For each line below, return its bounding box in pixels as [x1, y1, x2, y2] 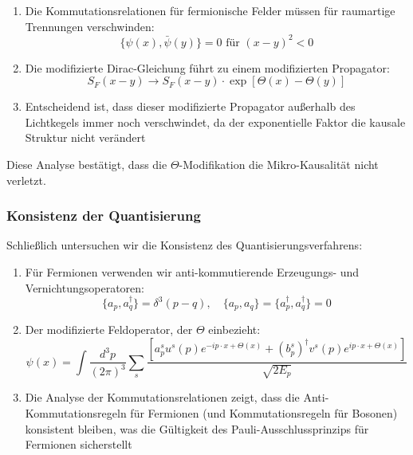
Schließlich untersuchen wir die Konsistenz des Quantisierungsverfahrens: [6, 237, 363, 253]
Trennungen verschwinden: [25, 18, 155, 34]
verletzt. [6, 171, 46, 188]
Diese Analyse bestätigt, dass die [6, 156, 167, 173]
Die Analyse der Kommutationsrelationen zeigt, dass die [25, 389, 300, 406]
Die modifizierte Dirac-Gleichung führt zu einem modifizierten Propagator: [25, 59, 390, 76]
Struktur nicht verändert [25, 129, 146, 146]
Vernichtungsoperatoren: [25, 279, 144, 296]
